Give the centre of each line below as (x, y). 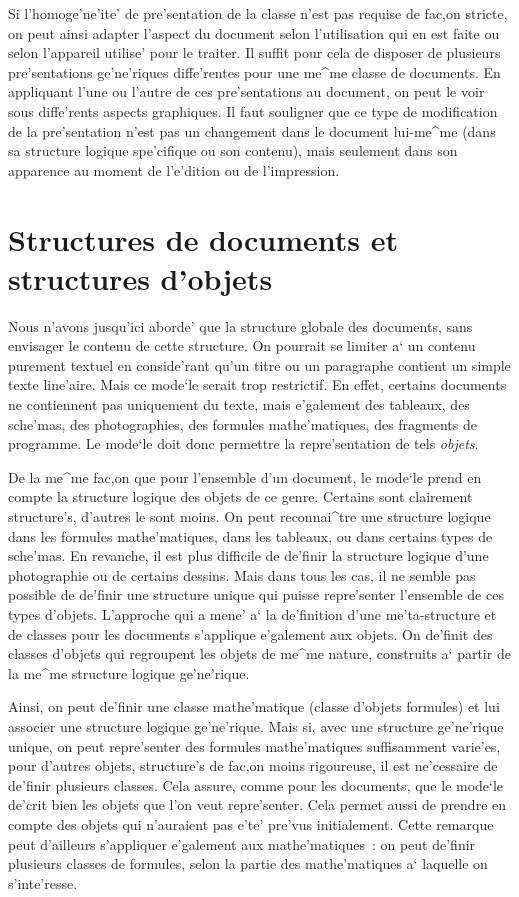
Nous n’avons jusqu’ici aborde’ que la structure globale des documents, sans (240, 325)
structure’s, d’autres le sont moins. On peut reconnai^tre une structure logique (249, 516)
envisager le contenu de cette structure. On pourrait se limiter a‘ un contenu (242, 345)
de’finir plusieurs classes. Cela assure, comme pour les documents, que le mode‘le (256, 784)
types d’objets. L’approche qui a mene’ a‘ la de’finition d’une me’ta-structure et (252, 613)
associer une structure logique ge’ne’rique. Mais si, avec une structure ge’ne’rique (256, 725)
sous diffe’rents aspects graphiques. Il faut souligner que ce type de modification (253, 110)
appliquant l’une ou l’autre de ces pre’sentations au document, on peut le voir (246, 91)
